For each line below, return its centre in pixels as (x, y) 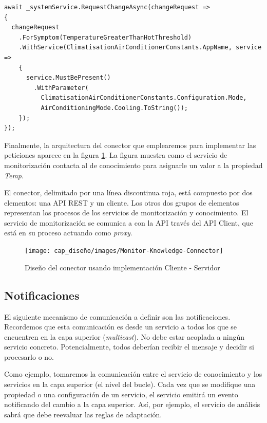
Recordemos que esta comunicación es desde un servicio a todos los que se (121, 327)
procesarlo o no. (29, 356)
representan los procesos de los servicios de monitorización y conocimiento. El (126, 213)
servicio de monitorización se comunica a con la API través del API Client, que (129, 222)
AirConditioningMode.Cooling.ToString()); (114, 108)
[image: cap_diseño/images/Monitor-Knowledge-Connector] (124, 251)
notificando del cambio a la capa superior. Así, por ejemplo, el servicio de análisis (132, 404)
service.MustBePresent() (68, 78)
